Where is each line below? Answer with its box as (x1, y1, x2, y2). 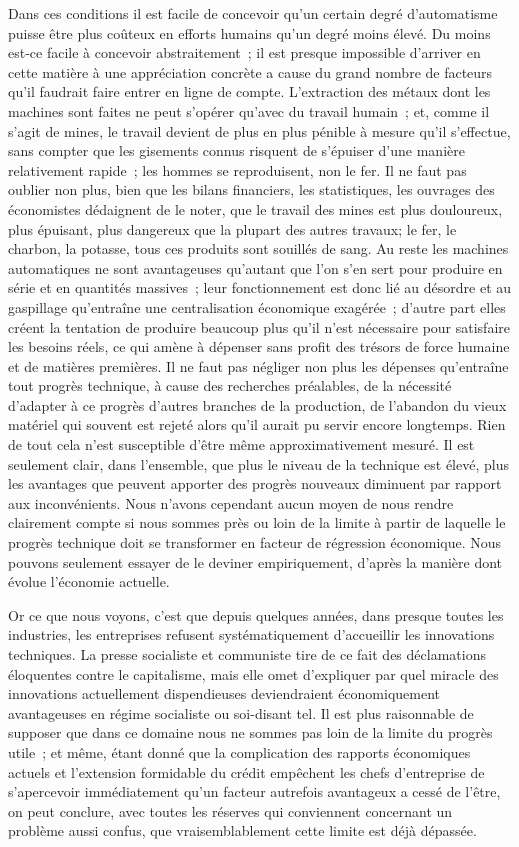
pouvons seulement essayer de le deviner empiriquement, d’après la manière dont (8, 551, 503, 572)
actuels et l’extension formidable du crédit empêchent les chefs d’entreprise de (8, 761, 485, 782)
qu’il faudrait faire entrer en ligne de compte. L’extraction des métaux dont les (8, 81, 491, 102)
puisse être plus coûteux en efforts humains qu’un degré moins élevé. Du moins (8, 22, 491, 43)
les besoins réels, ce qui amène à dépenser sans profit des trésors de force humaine (8, 336, 510, 357)
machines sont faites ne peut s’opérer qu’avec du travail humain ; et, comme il (8, 100, 490, 121)
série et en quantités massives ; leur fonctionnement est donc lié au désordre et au (8, 277, 512, 298)
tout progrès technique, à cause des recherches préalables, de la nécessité (8, 375, 452, 396)
